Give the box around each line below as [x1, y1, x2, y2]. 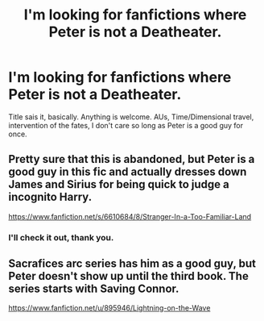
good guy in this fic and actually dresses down [8, 165, 247, 179]
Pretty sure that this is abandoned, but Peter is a [8, 152, 255, 166]
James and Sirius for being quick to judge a [8, 177, 229, 191]
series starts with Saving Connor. [8, 282, 179, 296]
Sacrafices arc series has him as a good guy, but [8, 256, 256, 271]
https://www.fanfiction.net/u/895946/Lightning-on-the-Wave [8, 303, 211, 313]
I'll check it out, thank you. [8, 231, 114, 243]
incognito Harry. [8, 190, 93, 204]
